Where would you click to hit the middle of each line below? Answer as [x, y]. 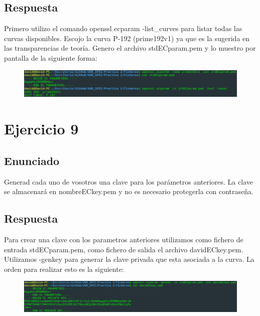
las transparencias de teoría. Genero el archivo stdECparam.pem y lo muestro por [130, 48]
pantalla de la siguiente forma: [51, 57]
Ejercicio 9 [41, 129]
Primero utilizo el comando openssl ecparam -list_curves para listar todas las [123, 28]
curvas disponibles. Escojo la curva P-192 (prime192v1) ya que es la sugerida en [127, 38]
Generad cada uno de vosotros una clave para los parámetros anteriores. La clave [128, 181]
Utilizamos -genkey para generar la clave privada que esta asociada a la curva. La [129, 259]
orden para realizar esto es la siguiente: [64, 269]
